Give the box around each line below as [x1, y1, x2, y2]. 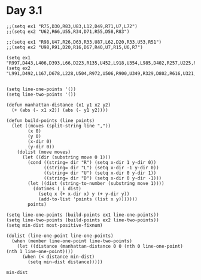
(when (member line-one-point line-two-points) [11, 238, 133, 244]
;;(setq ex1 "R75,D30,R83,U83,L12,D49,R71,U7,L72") [6, 23, 138, 29]
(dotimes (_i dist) [32, 185, 82, 191]
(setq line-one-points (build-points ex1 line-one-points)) [6, 212, 160, 218]
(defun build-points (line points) [6, 117, 95, 123]
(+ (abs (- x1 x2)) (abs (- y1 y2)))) [11, 107, 109, 113]
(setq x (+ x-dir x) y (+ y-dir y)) [38, 191, 130, 197]
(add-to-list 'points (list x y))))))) [38, 196, 138, 202]
